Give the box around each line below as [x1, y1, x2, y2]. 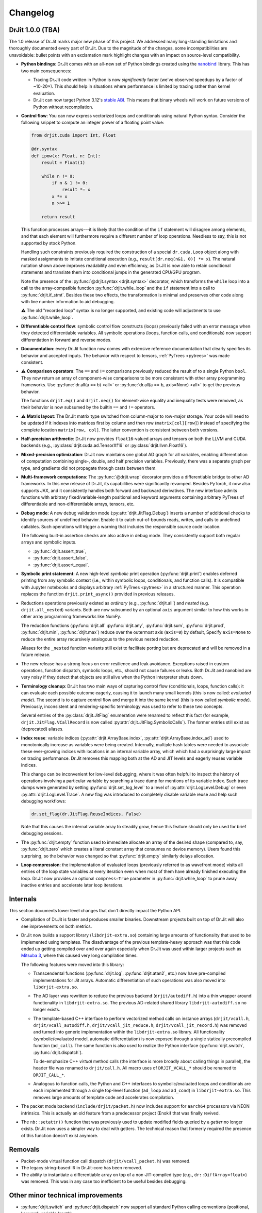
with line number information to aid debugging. [21, 298, 115, 304]
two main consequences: [21, 68, 72, 74]
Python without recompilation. [33, 104, 94, 110]
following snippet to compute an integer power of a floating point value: [21, 119, 164, 126]
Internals [9, 895, 37, 903]
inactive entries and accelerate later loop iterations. [21, 882, 124, 888]
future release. [21, 652, 50, 657]
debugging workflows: [21, 798, 66, 804]
